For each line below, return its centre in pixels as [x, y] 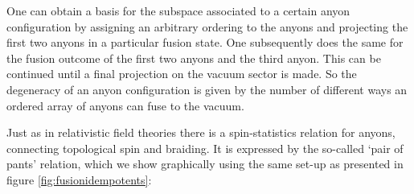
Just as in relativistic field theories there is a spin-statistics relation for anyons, [201, 132]
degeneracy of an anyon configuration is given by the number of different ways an [207, 89]
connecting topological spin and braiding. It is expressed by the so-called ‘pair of [205, 148]
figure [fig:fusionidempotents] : [79, 179]
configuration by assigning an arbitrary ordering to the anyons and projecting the [207, 26]
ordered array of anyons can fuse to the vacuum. [125, 105]
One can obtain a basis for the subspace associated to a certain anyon [178, 10]
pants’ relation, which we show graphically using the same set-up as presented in [205, 164]
